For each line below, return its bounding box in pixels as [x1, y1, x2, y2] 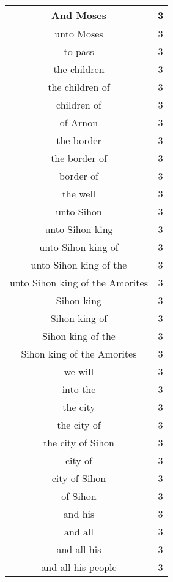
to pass [64, 44, 94, 58]
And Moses [51, 8, 107, 22]
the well [62, 186, 96, 201]
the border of [51, 151, 107, 165]
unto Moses [54, 26, 103, 40]
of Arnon [59, 115, 98, 129]
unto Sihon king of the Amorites [10, 275, 148, 289]
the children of [48, 80, 110, 94]
